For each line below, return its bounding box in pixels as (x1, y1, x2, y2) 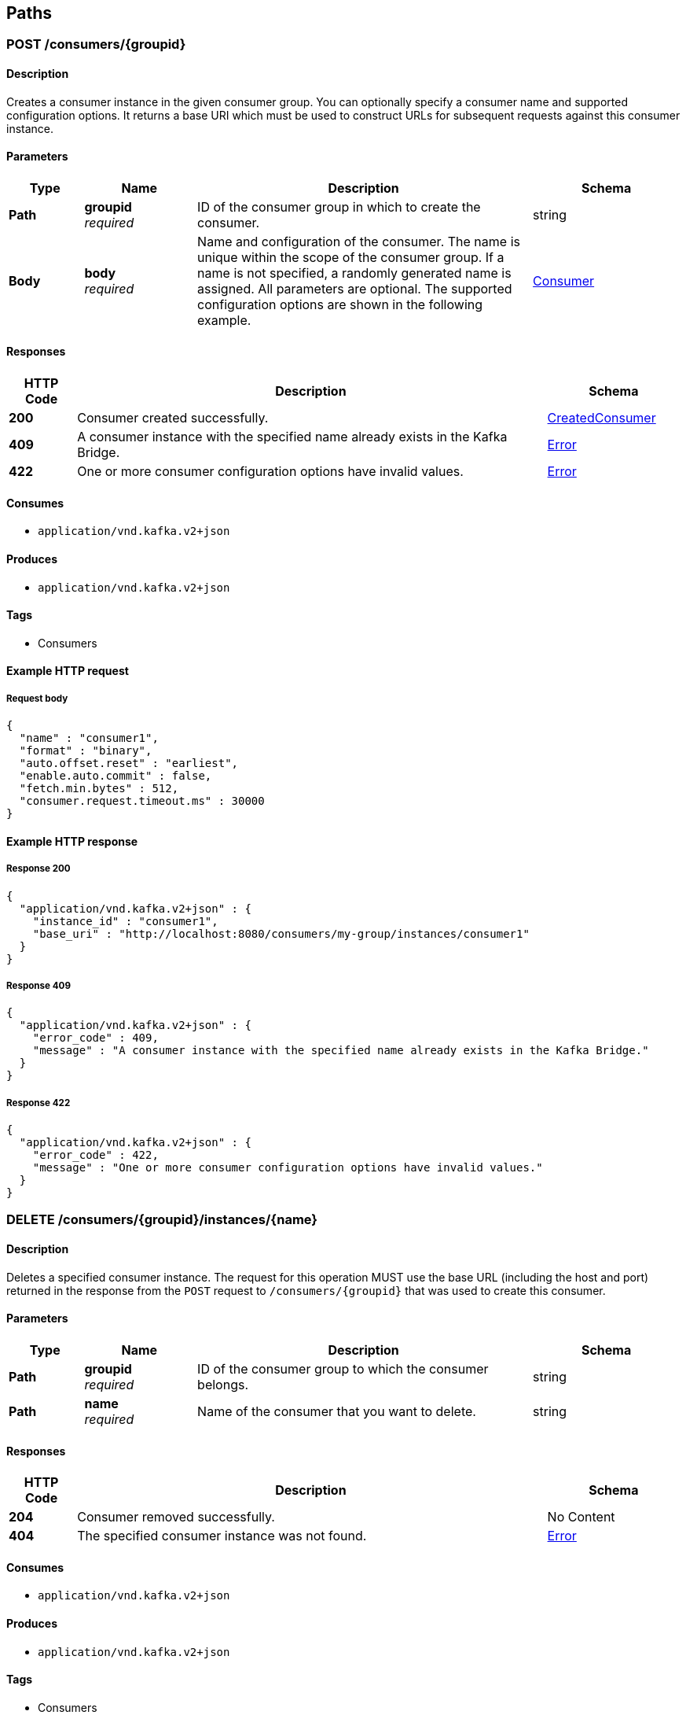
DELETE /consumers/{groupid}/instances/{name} (6, 1212, 318, 1228)
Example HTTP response (6, 834, 138, 848)
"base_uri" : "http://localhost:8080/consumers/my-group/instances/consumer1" (32, 927, 530, 940)
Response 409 (6, 979, 71, 991)
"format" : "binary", (19, 744, 152, 758)
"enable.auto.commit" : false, (19, 769, 212, 783)
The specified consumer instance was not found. (77, 1528, 367, 1544)
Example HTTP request (6, 664, 129, 678)
